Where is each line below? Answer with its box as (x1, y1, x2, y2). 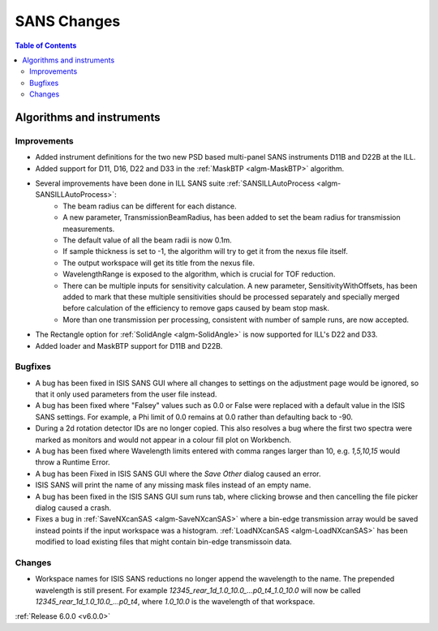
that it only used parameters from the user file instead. (35, 389, 217, 399)
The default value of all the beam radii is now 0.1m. (62, 235, 233, 245)
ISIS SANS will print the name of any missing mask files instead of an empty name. (35, 480, 311, 490)
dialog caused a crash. (35, 503, 112, 513)
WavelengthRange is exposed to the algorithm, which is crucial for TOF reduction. (62, 269, 336, 279)
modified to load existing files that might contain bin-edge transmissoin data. (35, 537, 292, 547)
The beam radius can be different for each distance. (62, 201, 237, 211)
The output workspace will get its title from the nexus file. (62, 258, 255, 268)
